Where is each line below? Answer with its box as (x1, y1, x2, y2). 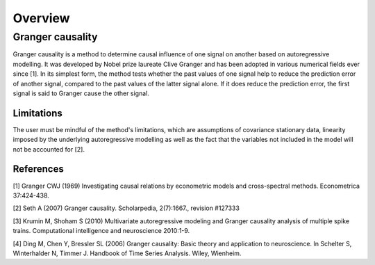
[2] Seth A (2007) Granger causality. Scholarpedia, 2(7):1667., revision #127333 (12, 204, 240, 212)
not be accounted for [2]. (12, 145, 85, 153)
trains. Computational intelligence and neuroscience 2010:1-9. (12, 227, 190, 235)
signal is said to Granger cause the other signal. (12, 89, 149, 97)
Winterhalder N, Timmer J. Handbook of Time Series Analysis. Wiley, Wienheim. (12, 249, 242, 257)
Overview (12, 10, 70, 26)
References (12, 163, 64, 175)
